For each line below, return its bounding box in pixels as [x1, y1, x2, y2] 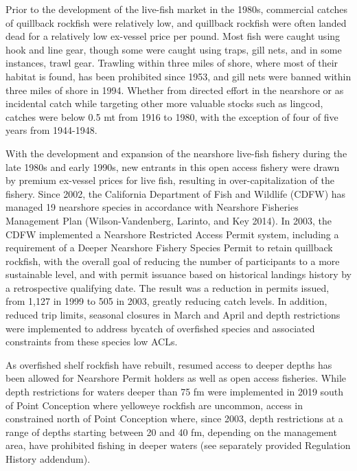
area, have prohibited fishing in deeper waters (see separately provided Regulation [5, 438, 351, 452]
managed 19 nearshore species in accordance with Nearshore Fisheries [5, 200, 299, 214]
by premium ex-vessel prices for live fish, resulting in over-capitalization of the [5, 173, 334, 187]
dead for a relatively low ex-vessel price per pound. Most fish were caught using [5, 29, 341, 43]
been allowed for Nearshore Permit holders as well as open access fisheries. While [5, 371, 347, 385]
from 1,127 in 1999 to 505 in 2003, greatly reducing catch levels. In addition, [5, 294, 327, 308]
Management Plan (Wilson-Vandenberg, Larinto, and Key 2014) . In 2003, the [5, 213, 332, 227]
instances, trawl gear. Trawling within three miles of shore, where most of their [5, 56, 338, 70]
